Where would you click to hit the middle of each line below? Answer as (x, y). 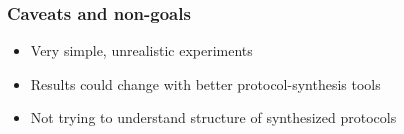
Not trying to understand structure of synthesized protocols (213, 117)
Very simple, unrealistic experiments (141, 50)
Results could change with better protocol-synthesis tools (205, 83)
